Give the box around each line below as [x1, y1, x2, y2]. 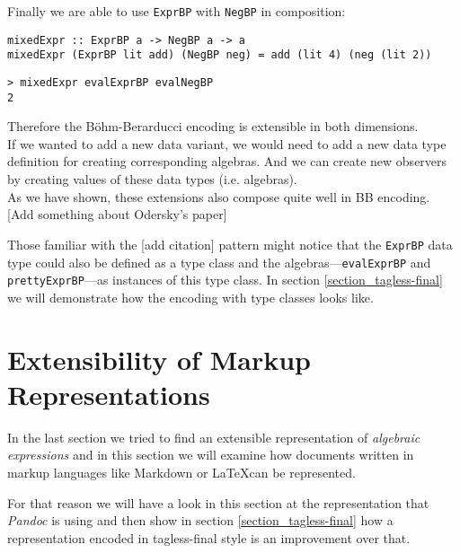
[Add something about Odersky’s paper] [7, 205, 227, 224]
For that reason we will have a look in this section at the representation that [7, 493, 429, 512]
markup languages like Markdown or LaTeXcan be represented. [7, 462, 356, 481]
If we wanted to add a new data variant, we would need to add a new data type [7, 134, 447, 153]
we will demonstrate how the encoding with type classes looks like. [7, 287, 374, 306]
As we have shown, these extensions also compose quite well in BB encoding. [7, 187, 430, 206]
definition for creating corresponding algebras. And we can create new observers [7, 152, 447, 171]
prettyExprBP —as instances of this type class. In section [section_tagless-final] [7, 270, 443, 289]
